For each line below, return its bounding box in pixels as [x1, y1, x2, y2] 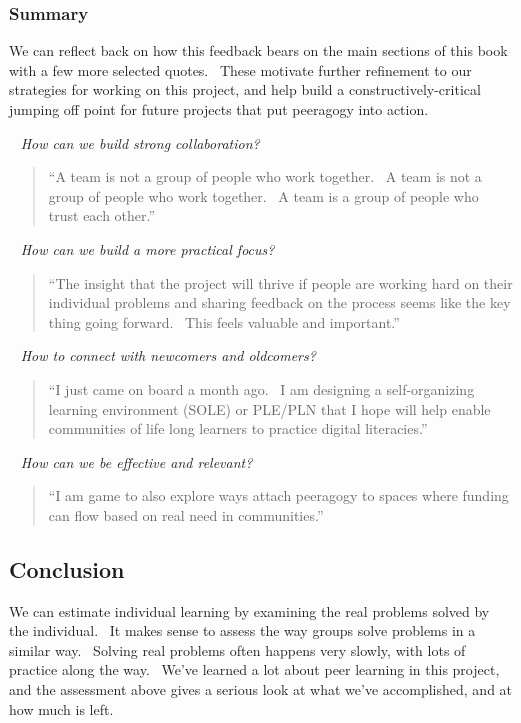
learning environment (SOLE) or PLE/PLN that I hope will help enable [48, 398, 491, 419]
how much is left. [9, 698, 114, 719]
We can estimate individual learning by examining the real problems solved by [9, 600, 490, 621]
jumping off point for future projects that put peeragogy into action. [9, 99, 429, 119]
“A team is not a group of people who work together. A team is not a [48, 166, 482, 187]
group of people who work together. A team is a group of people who [48, 185, 479, 206]
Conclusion [9, 553, 125, 584]
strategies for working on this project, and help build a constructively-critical [9, 79, 481, 100]
